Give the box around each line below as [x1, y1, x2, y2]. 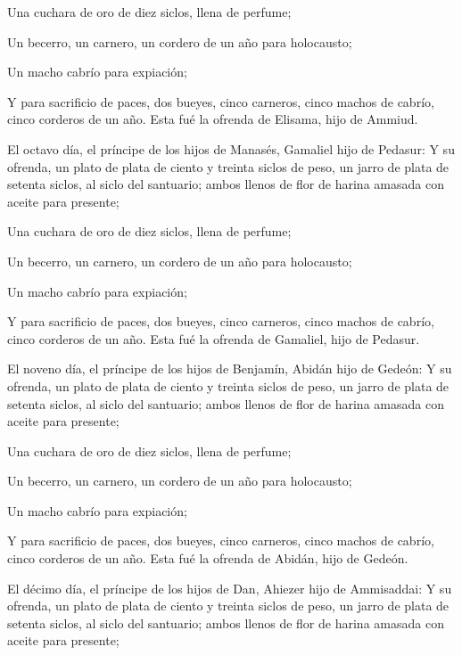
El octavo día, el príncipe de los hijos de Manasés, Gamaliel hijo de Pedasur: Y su [7, 139, 455, 158]
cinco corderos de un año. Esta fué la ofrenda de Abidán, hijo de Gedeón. [7, 549, 408, 568]
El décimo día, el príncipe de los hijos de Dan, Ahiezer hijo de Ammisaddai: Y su [7, 578, 452, 597]
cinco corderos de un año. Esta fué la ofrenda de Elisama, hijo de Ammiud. [7, 110, 418, 128]
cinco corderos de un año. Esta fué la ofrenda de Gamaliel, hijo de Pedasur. [7, 329, 420, 348]
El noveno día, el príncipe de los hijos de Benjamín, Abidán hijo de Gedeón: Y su [7, 359, 452, 378]
